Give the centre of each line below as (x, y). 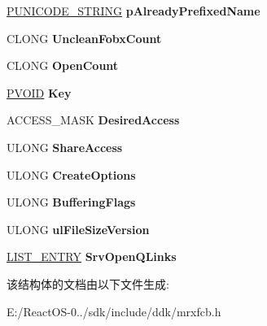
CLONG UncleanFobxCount (84, 38)
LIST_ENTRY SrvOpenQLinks (92, 256)
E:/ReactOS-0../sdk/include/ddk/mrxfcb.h (114, 311)
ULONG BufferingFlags (71, 202)
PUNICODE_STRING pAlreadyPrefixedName (133, 11)
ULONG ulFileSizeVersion (78, 229)
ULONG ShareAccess (65, 147)
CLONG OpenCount (63, 65)
